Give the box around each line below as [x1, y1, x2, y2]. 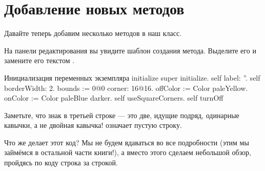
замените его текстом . [4, 55, 75, 66]
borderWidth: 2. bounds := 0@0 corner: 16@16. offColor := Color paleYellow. [4, 82, 248, 93]
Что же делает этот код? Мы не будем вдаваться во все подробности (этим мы [4, 137, 249, 147]
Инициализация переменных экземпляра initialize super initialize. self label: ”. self [4, 72, 260, 83]
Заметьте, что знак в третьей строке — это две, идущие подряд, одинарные [4, 109, 239, 120]
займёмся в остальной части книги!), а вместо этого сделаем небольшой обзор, [4, 147, 251, 158]
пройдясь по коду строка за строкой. [4, 157, 118, 168]
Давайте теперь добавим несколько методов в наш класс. [4, 28, 182, 39]
